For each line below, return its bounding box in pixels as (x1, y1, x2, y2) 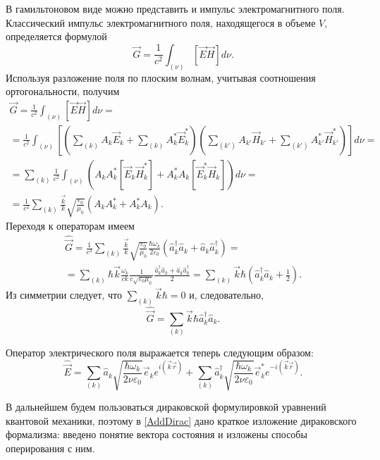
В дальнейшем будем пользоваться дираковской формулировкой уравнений (6, 399, 326, 414)
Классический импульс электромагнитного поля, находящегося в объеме (6, 15, 316, 30)
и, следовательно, (189, 287, 264, 302)
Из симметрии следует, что (6, 287, 122, 302)
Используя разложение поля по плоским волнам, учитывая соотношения (6, 70, 316, 85)
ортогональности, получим (6, 84, 120, 99)
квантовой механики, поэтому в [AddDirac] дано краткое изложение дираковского (6, 413, 357, 428)
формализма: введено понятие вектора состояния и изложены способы (6, 427, 307, 442)
